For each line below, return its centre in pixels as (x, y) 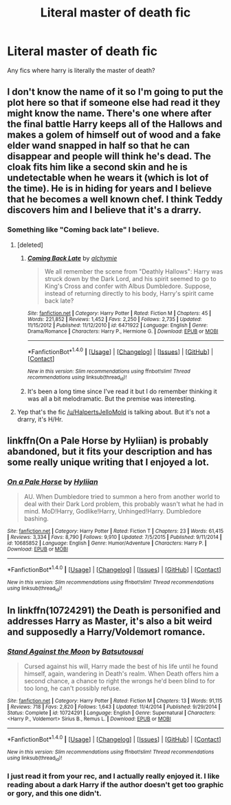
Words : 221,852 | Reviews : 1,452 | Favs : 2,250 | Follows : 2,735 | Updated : (114, 319)
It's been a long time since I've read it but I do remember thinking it (122, 391)
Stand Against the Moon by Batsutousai (75, 651)
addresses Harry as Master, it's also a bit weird (110, 621)
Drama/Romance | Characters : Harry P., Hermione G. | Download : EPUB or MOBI (123, 331)
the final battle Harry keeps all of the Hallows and (115, 124)
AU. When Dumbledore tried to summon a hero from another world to (122, 497)
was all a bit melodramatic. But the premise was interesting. (112, 398)
